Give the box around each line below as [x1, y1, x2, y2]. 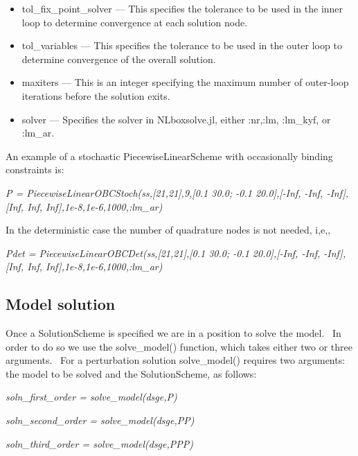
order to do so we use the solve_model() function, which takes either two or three [6, 339, 352, 353]
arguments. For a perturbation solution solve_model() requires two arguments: [6, 353, 346, 367]
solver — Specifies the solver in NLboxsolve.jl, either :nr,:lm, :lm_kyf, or [21, 112, 331, 126]
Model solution [6, 293, 116, 315]
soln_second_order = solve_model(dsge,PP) [6, 413, 195, 428]
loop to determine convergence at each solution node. [21, 15, 248, 29]
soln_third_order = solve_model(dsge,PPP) [6, 436, 193, 450]
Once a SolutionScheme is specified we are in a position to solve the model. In [6, 326, 341, 340]
